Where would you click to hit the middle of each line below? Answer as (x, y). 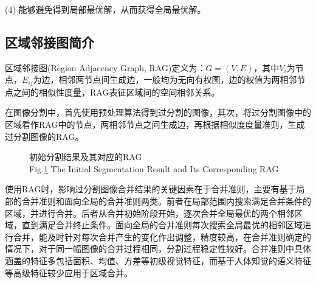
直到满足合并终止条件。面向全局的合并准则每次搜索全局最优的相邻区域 (162, 225)
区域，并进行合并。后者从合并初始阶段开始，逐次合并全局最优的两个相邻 (149, 213)
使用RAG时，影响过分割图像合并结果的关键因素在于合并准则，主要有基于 (151, 189)
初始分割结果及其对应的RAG (86, 157)
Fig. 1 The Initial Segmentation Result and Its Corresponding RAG (154, 168)
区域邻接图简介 (50, 42)
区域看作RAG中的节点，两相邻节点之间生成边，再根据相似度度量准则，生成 (155, 124)
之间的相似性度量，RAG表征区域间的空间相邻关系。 (116, 92)
